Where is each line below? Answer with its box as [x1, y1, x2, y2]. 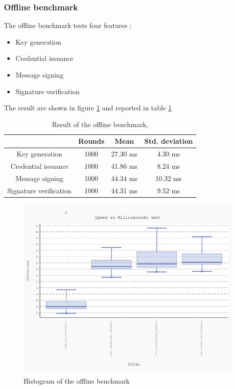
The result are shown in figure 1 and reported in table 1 [4, 103, 172, 113]
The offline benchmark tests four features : [4, 20, 132, 30]
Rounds [78, 136, 105, 146]
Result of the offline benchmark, [52, 119, 148, 129]
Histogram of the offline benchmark [23, 375, 130, 386]
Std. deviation [144, 136, 193, 146]
